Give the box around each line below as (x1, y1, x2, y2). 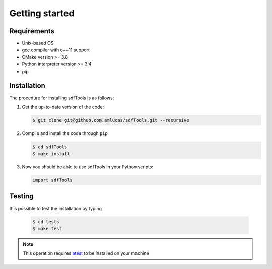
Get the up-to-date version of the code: (22, 104, 104, 110)
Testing (9, 192, 34, 200)
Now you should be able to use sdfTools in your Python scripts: (22, 164, 154, 170)
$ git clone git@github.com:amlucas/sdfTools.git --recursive (32, 117, 189, 123)
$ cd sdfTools (32, 144, 67, 150)
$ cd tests (32, 219, 59, 224)
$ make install (32, 151, 70, 157)
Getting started (9, 8, 75, 19)
